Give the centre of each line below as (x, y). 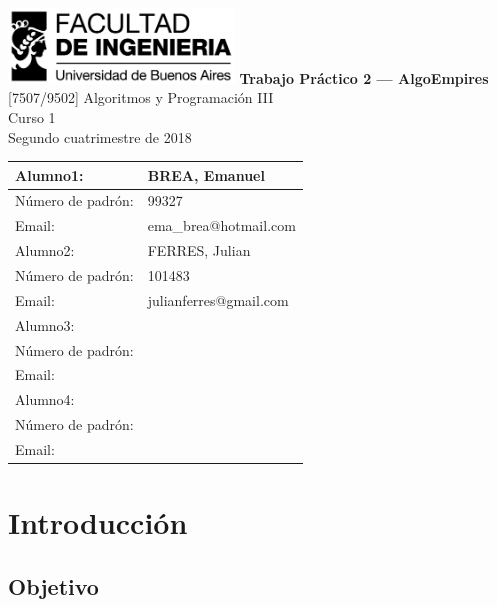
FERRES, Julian (199, 250)
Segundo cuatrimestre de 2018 (100, 136)
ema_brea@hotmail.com (221, 225)
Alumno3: (45, 324)
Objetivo (53, 585)
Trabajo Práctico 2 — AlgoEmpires (364, 77)
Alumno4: (45, 399)
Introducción (98, 522)
